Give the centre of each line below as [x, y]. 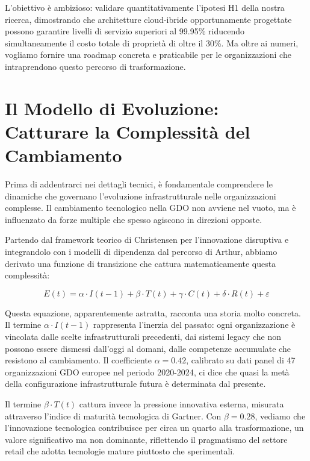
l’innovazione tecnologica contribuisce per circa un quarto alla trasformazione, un [154, 428]
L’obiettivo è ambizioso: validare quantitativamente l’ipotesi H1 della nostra [145, 7]
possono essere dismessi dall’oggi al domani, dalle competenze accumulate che [148, 348]
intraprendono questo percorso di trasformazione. [95, 66]
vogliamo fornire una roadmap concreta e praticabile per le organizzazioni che [148, 55]
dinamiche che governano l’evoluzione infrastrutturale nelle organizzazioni [141, 196]
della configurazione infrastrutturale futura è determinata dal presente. [135, 384]
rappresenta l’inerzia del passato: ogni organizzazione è [194, 325]
